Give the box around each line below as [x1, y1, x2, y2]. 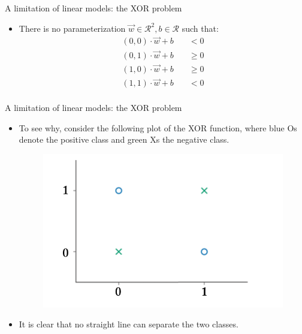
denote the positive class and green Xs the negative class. [19, 133, 229, 146]
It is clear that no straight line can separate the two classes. [19, 318, 238, 330]
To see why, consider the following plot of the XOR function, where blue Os [19, 121, 297, 134]
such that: [182, 22, 219, 34]
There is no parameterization [19, 22, 126, 34]
